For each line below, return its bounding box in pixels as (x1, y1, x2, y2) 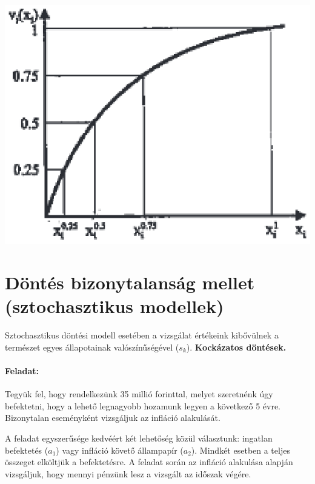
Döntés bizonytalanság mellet (5, 270, 255, 295)
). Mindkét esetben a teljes (191, 443, 290, 456)
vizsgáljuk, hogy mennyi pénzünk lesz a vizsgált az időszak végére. (5, 467, 251, 480)
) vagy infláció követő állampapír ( (56, 443, 184, 456)
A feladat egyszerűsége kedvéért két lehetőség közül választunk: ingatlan (5, 432, 273, 445)
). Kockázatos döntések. (186, 340, 287, 353)
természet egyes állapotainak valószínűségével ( (5, 340, 179, 353)
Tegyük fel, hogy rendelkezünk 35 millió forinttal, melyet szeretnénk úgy (5, 388, 273, 400)
